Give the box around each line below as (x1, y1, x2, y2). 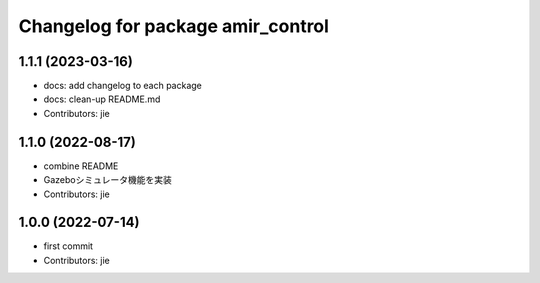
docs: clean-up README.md (43, 93, 161, 105)
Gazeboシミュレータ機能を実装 (43, 174, 172, 186)
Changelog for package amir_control (18, 15, 330, 37)
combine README (43, 160, 119, 172)
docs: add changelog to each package (43, 80, 202, 92)
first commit (43, 240, 94, 252)
